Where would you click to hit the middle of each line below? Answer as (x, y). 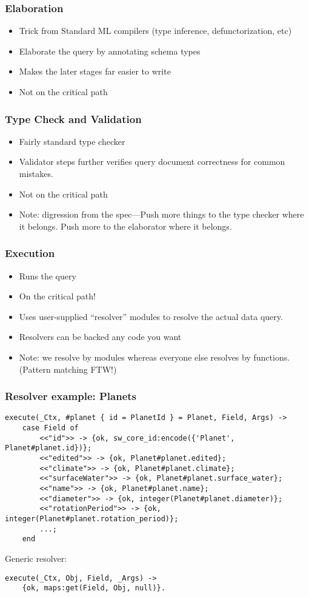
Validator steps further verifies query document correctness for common (152, 162)
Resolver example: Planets (71, 396)
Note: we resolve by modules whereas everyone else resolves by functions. (154, 357)
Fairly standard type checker (72, 141)
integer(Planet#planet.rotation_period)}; (92, 519)
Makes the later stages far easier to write (95, 71)
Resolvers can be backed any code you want (100, 337)
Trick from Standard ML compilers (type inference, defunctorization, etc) (155, 31)
